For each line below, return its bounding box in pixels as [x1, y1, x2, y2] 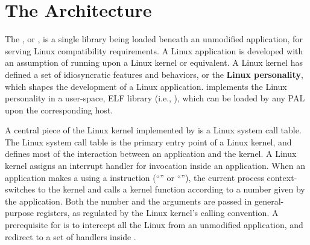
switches [5, 183, 36, 196]
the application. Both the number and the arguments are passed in [5, 194, 252, 207]
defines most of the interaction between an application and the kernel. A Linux [5, 147, 297, 160]
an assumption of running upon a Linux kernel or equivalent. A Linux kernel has [5, 56, 303, 69]
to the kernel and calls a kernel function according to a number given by [37, 183, 305, 196]
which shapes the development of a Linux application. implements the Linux [5, 80, 287, 92]
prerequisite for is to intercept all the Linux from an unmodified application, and [5, 218, 303, 231]
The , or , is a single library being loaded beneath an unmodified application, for [5, 33, 303, 45]
